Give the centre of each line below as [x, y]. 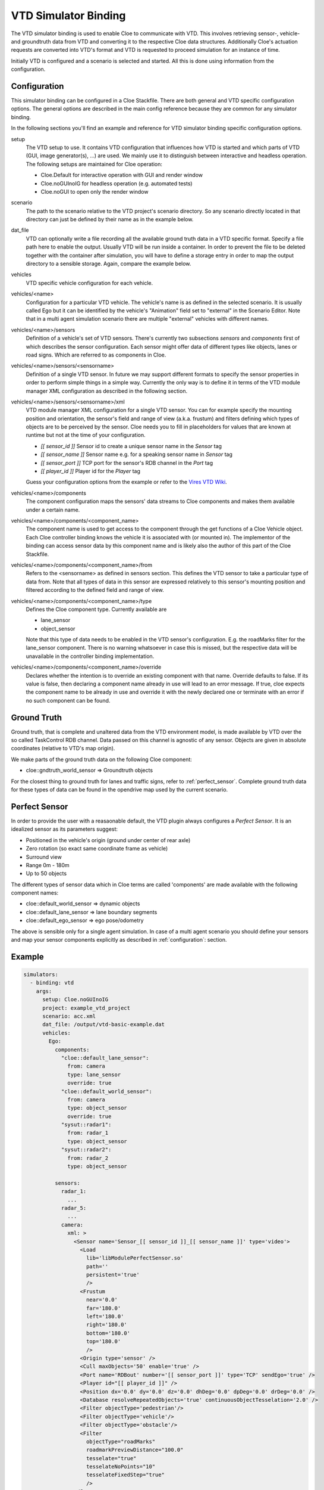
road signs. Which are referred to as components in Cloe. [96, 355]
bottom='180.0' [108, 1333]
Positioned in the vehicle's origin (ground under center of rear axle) [108, 840]
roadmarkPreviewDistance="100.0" [135, 1450]
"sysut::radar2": [86, 1150]
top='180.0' [104, 1342]
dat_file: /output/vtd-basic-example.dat [103, 1025]
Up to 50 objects [46, 874]
